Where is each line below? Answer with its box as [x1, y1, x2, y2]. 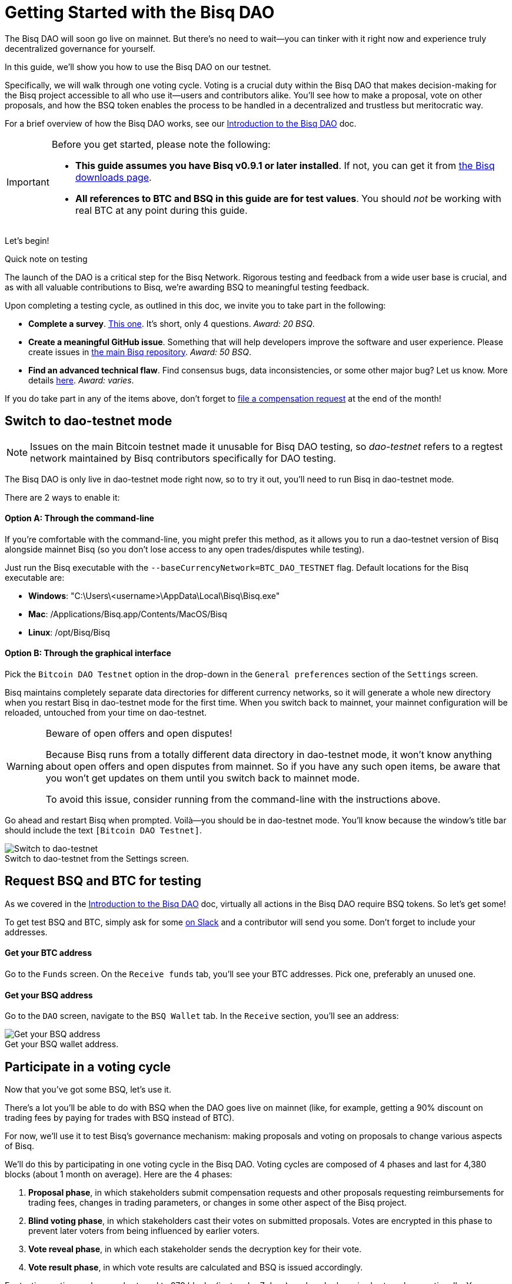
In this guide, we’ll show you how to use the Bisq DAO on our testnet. [5, 61, 271, 72]
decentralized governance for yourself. [5, 43, 155, 54]
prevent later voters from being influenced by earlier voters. [28, 1226, 260, 1236]
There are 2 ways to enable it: [5, 492, 120, 502]
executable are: [5, 572, 65, 583]
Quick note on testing [5, 253, 88, 264]
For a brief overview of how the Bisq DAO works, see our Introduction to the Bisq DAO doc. [5, 118, 357, 128]
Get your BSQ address [5, 990, 93, 1000]
